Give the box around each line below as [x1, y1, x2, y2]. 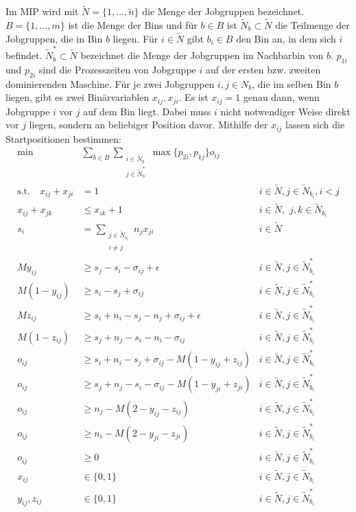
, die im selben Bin [252, 76, 331, 91]
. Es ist [178, 90, 209, 104]
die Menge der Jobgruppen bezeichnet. [142, 4, 305, 19]
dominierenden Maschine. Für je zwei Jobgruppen [5, 76, 215, 91]
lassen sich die [285, 117, 345, 132]
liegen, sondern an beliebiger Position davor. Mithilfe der [29, 117, 268, 132]
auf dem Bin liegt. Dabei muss [83, 104, 211, 118]
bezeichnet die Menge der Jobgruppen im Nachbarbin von [80, 48, 324, 62]
